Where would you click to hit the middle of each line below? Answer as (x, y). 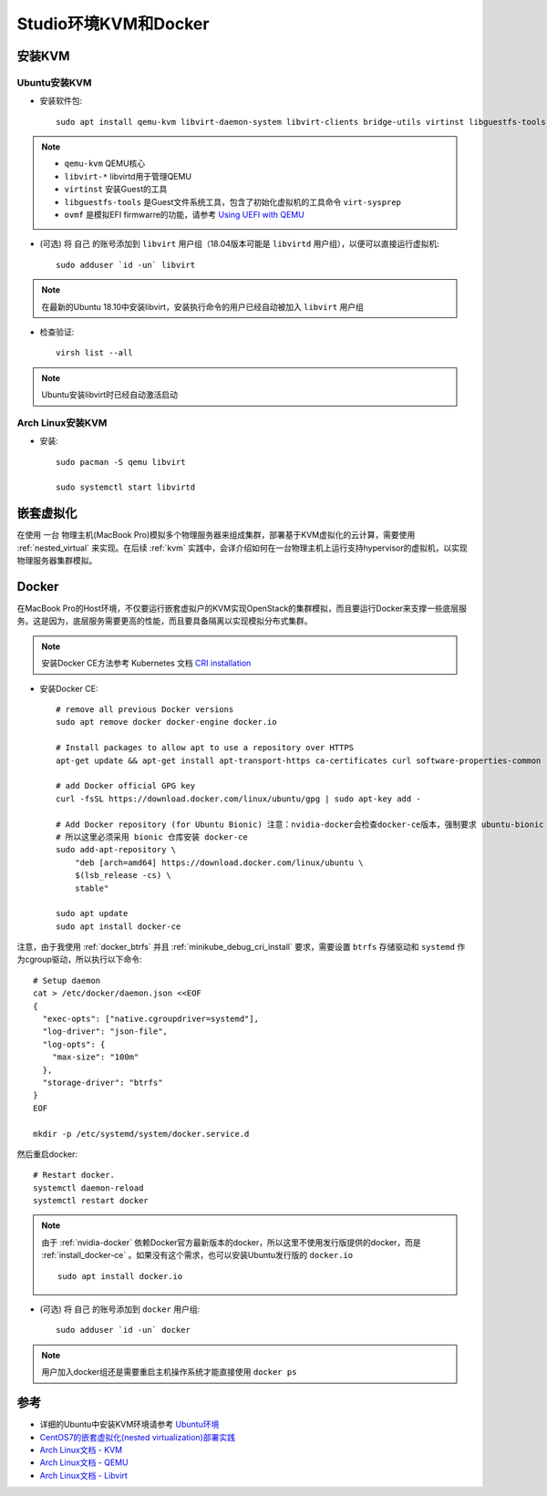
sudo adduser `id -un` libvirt (126, 265)
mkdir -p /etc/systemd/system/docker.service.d (141, 1134)
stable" (92, 888)
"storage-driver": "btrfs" (103, 1082)
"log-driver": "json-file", (105, 1032)
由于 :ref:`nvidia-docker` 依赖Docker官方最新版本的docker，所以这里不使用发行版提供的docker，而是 (231, 1242)
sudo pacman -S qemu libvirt (121, 462)
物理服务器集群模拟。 (57, 561)
